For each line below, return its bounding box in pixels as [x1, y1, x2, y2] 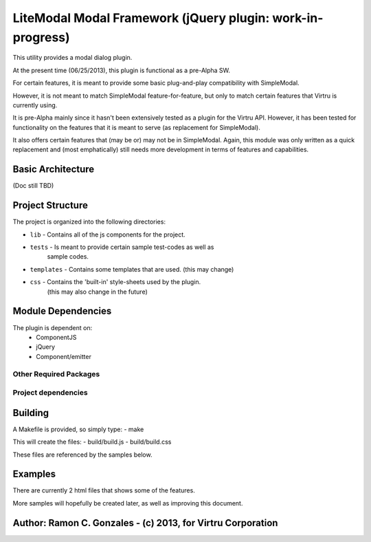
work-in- [272, 10, 324, 25]
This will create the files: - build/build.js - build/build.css [12, 437, 172, 446]
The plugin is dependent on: [12, 323, 93, 332]
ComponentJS [36, 333, 77, 341]
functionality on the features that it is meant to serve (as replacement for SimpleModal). [12, 123, 260, 131]
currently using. [12, 100, 58, 109]
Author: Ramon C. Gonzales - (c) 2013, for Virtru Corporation [12, 517, 278, 529]
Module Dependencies [12, 305, 112, 317]
